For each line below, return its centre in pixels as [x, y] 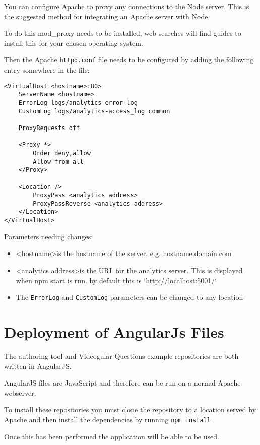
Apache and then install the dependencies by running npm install [107, 419]
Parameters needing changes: [49, 236]
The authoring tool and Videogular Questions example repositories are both [121, 356]
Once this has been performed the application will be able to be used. [112, 436]
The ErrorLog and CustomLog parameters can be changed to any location [129, 297]
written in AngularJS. [38, 366]
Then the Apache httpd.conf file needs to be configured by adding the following [129, 60]
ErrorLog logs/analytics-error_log [78, 103]
